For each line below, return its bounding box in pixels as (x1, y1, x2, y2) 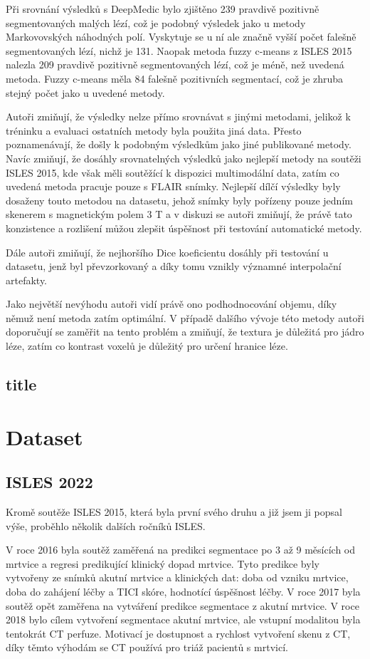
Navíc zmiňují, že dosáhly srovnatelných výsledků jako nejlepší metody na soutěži (6, 150, 361, 165)
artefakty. (6, 272, 48, 287)
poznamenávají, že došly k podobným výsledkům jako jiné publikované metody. (6, 137, 351, 152)
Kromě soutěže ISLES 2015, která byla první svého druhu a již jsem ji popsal (6, 504, 342, 519)
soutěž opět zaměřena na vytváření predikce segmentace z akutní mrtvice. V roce (6, 598, 359, 613)
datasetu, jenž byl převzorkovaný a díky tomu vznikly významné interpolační (6, 259, 342, 274)
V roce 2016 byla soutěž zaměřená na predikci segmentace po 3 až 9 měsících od (6, 542, 356, 557)
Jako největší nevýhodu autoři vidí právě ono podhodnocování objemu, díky (6, 296, 337, 311)
